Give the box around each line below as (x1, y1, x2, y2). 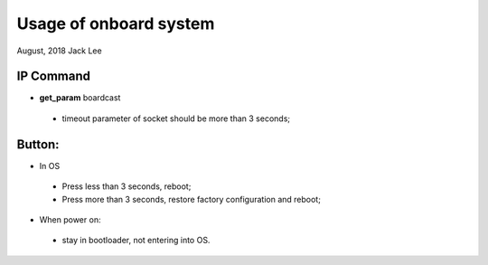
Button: (16, 137, 60, 152)
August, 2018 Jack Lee (16, 45, 103, 56)
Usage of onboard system (16, 14, 215, 33)
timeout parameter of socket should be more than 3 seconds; (61, 113, 291, 124)
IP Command (16, 69, 90, 84)
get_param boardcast (39, 92, 121, 103)
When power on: (39, 213, 101, 225)
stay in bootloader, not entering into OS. (61, 235, 211, 246)
